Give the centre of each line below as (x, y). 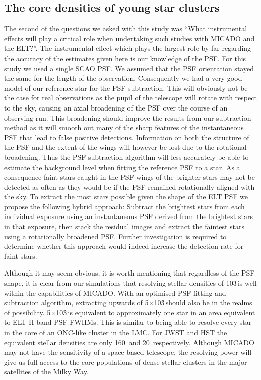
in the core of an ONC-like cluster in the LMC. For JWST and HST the (116, 332)
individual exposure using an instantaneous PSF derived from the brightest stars (128, 216)
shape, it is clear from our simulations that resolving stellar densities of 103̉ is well (130, 283)
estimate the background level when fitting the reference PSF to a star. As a (122, 167)
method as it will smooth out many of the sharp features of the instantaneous (124, 127)
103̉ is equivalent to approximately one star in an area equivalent (156, 312)
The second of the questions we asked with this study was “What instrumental (126, 29)
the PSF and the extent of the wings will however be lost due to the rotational (125, 147)
